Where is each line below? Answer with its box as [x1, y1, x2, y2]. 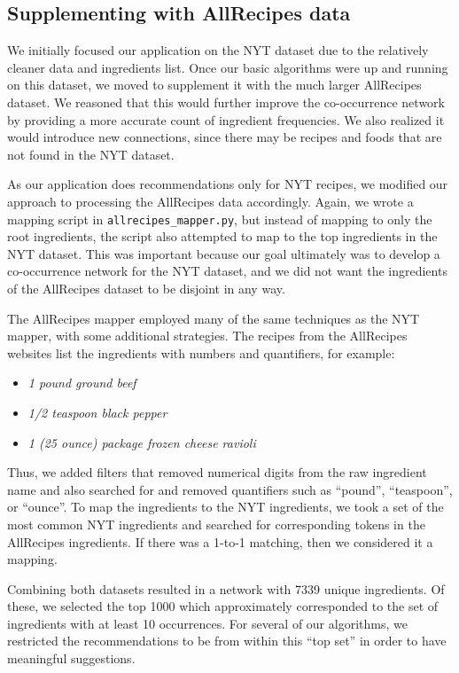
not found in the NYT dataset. [7, 145, 175, 163]
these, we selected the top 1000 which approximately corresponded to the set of [7, 597, 439, 615]
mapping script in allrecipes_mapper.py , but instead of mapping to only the [7, 209, 432, 228]
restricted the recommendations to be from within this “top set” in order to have [7, 631, 447, 650]
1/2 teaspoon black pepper [27, 403, 167, 421]
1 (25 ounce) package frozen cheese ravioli [27, 433, 256, 451]
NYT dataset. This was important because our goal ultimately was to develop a [7, 244, 440, 262]
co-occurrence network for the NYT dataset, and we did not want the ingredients [7, 262, 447, 280]
